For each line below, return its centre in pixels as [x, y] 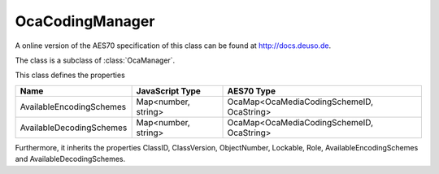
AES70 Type [252, 91]
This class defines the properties [70, 75]
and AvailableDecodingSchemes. [70, 159]
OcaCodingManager [85, 21]
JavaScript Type [168, 91]
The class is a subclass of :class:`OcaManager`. [95, 60]
